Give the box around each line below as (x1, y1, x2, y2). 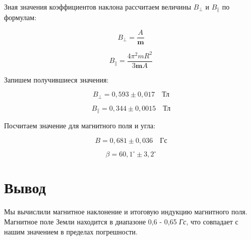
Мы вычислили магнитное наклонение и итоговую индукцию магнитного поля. (4, 206, 247, 217)
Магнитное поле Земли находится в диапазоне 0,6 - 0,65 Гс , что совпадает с (4, 216, 238, 226)
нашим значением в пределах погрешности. (4, 226, 138, 236)
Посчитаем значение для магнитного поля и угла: (4, 120, 156, 131)
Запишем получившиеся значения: (4, 74, 109, 85)
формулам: (4, 12, 37, 23)
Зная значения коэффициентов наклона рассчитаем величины (4, 2, 192, 12)
